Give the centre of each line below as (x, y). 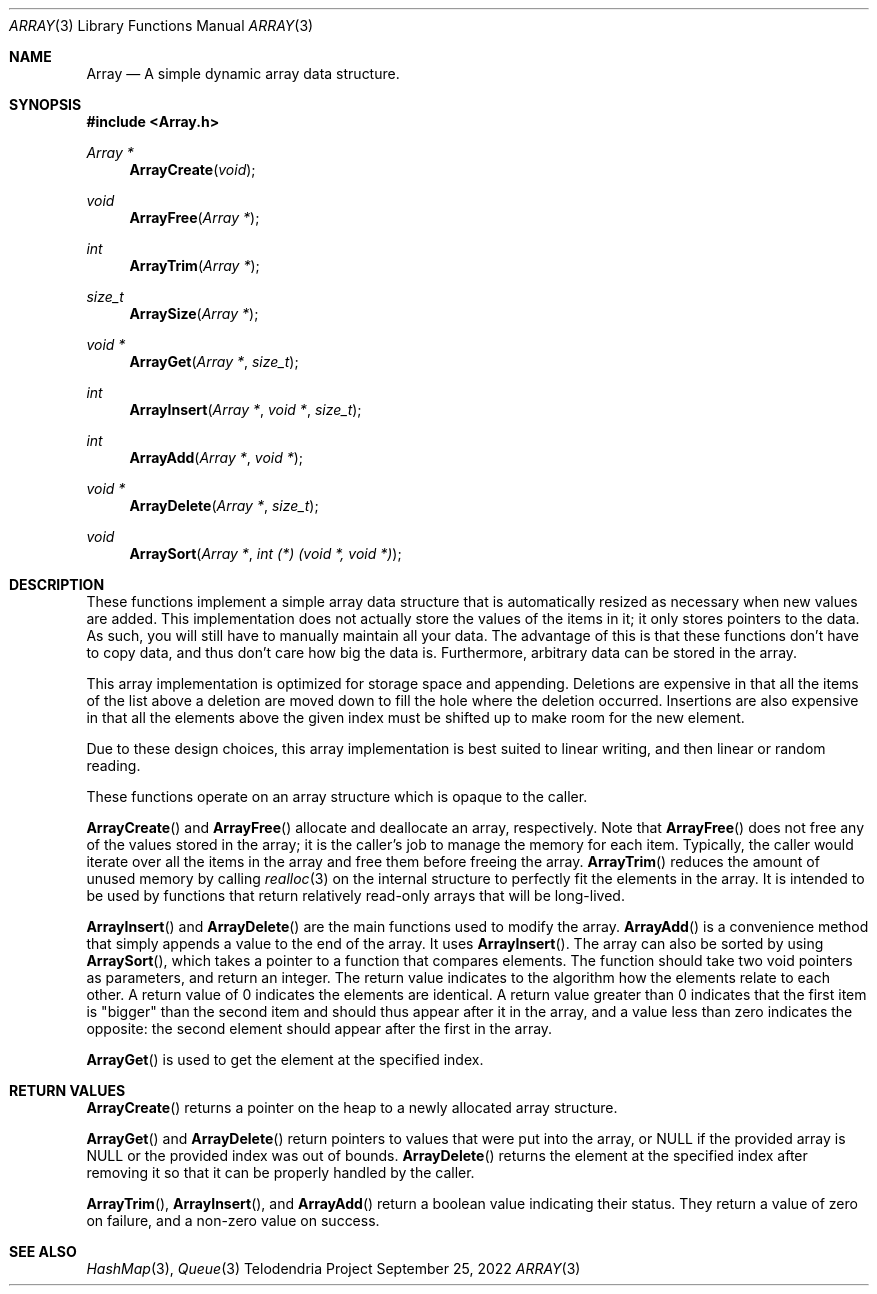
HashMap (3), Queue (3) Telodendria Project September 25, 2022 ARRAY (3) (333, 1268)
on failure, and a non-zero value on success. (233, 1220)
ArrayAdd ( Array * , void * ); (216, 457)
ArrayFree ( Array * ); (194, 217)
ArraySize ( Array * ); (194, 313)
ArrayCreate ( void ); (192, 169)
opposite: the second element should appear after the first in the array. (319, 1028)
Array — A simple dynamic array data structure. (243, 73)
